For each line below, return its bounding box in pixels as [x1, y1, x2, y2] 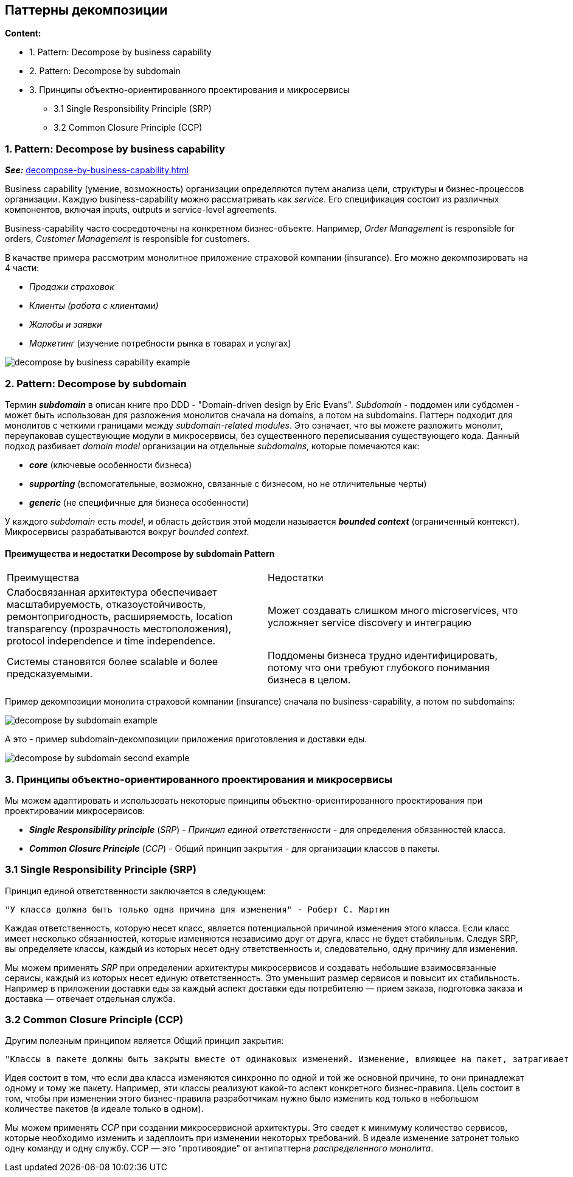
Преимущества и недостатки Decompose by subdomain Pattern [5, 548, 275, 559]
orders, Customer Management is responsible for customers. [5, 233, 250, 244]
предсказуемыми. [7, 668, 93, 680]
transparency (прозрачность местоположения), [7, 623, 232, 635]
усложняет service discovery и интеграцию [268, 616, 471, 629]
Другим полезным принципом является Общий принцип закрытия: [5, 1035, 284, 1046]
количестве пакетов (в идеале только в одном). [5, 1103, 204, 1114]
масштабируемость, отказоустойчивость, [7, 598, 206, 611]
